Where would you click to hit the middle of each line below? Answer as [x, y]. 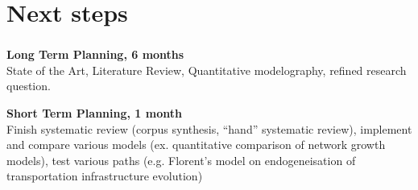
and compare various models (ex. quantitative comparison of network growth [196, 145]
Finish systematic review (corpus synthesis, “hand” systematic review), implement [209, 128]
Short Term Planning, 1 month [94, 113]
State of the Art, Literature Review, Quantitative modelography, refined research [207, 70]
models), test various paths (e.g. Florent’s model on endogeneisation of [181, 160]
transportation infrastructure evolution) [105, 176]
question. [29, 86]
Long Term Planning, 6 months [95, 54]
